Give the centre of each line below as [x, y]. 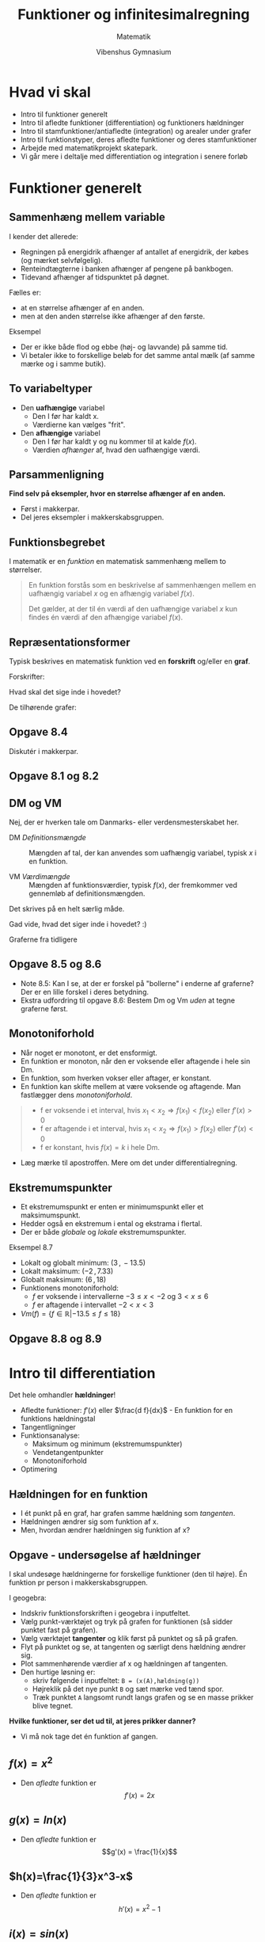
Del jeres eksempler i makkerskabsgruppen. [92, 517]
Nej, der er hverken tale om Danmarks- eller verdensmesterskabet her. [124, 822]
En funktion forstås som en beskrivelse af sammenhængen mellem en [142, 585]
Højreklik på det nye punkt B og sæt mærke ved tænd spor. [128, 1689]
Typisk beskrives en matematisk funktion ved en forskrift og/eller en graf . [130, 661]
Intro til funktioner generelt [64, 114]
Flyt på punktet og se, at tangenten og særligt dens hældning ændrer [133, 1647]
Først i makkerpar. [50, 509]
